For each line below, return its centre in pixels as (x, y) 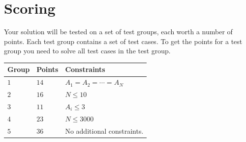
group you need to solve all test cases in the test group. (87, 51)
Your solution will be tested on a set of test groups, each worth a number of (118, 32)
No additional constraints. (104, 130)
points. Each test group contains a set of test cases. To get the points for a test (123, 41)
